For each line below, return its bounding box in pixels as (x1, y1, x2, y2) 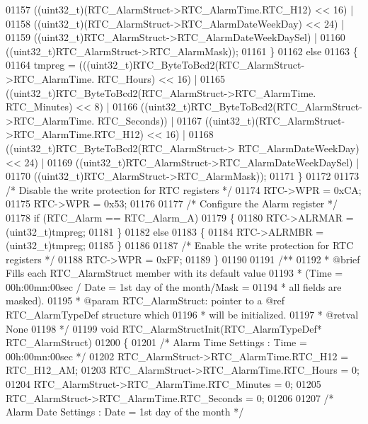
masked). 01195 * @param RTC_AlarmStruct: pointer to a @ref (6, 293, 285, 308)
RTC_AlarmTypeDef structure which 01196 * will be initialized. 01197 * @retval (6, 307, 359, 322)
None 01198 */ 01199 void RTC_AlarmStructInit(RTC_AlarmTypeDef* (6, 321, 322, 336)
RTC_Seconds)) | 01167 (97, 113, 202, 127)
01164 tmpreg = (6, 57, 76, 72)
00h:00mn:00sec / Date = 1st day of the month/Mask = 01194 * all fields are (6, 279, 342, 294)
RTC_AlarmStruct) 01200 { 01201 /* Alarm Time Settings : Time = (6, 335, 307, 350)
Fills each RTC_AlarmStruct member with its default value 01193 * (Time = (6, 265, 343, 280)
